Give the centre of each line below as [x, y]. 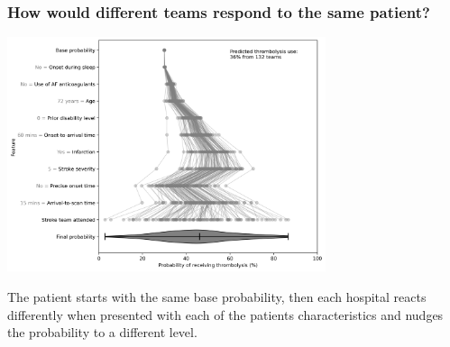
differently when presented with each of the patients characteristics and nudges [225, 314]
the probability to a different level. [102, 332]
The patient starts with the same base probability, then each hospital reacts [217, 296]
